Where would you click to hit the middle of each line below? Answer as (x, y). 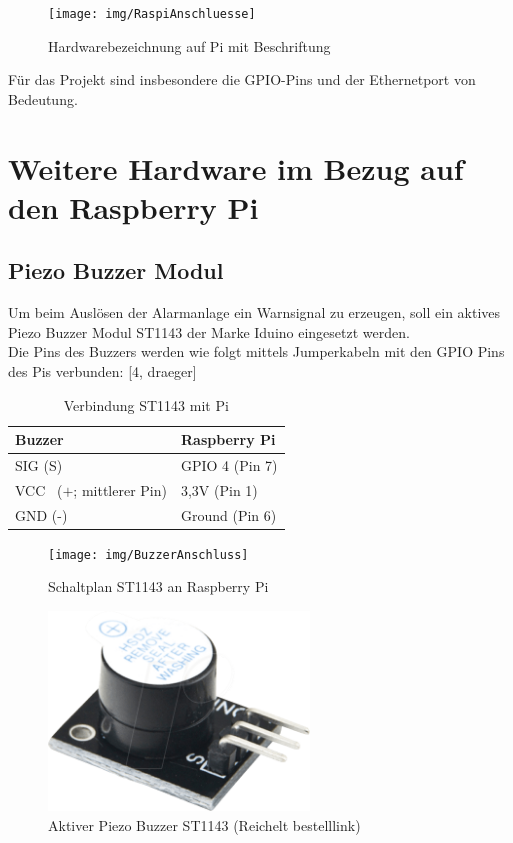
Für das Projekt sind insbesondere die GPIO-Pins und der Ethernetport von (242, 79)
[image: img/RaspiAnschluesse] (152, 14)
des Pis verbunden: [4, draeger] (102, 370)
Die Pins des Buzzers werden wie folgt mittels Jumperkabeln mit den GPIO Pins (256, 351)
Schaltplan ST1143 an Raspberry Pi (158, 586)
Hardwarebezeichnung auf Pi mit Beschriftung (189, 45)
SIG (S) (39, 465)
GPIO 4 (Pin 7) (229, 465)
